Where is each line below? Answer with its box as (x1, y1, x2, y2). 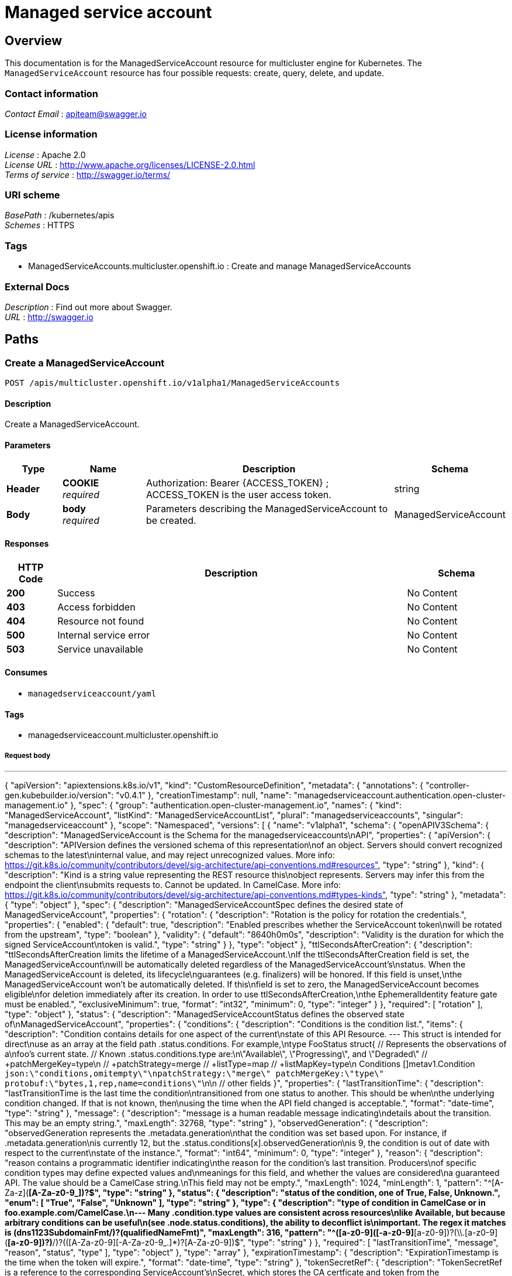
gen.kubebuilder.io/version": (5, 790, 114, 801)
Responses (5, 538, 49, 549)
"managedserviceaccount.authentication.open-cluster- (293, 790, 506, 801)
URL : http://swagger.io (5, 311, 94, 322)
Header (6, 482, 40, 495)
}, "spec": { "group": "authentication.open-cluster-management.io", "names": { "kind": (70, 800, 402, 811)
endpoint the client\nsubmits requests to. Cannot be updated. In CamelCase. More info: (5, 880, 341, 890)
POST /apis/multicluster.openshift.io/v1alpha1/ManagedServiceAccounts (5, 378, 340, 388)
